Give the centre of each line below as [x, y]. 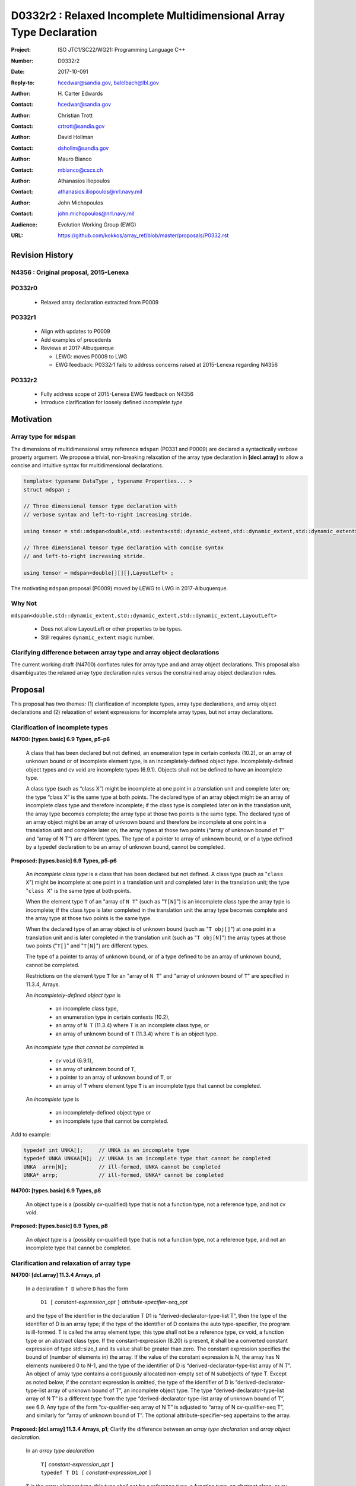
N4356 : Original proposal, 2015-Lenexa [70, 272]
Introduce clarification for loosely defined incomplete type [112, 402]
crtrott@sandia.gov [81, 126]
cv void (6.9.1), [74, 1060]
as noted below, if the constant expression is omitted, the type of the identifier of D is [130, 1382]
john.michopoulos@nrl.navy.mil [96, 213]
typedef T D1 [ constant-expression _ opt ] [96, 1473]
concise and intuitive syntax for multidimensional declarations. [87, 465]
